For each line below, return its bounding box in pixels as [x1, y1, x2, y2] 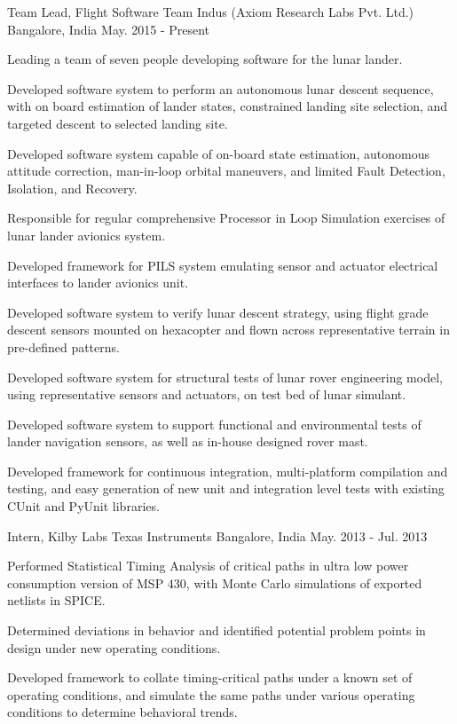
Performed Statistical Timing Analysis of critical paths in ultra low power [7, 556, 409, 575]
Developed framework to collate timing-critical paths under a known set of [7, 668, 413, 687]
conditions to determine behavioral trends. [7, 703, 238, 721]
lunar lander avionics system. [7, 225, 166, 244]
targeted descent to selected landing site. [7, 114, 228, 132]
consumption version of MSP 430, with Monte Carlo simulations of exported [7, 573, 422, 592]
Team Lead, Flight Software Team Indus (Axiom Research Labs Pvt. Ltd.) [7, 3, 414, 20]
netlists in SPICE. [7, 591, 106, 610]
